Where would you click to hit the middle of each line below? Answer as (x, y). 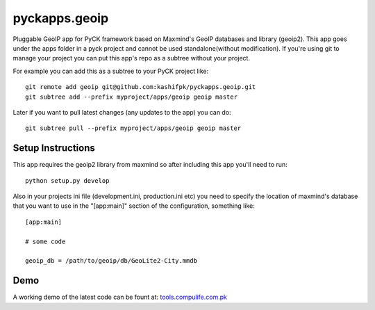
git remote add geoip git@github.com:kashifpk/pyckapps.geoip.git (141, 87)
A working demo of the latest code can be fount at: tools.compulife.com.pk (120, 297)
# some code (45, 241)
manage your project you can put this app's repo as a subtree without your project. (131, 58)
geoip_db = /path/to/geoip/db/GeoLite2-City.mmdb (111, 261)
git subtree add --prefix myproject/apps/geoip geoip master (131, 97)
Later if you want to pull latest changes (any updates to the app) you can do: (122, 112)
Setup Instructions (54, 148)
